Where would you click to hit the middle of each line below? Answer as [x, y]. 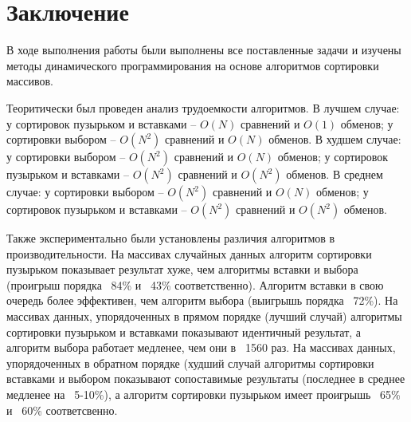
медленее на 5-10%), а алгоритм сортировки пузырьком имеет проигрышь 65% [204, 394]
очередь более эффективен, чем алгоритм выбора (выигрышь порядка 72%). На [202, 300]
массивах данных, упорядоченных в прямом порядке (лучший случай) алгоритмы [204, 316]
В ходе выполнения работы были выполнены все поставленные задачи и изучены [204, 50]
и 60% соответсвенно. [62, 410]
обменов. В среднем [335, 174]
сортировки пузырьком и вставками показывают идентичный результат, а [184, 331]
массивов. [30, 81]
